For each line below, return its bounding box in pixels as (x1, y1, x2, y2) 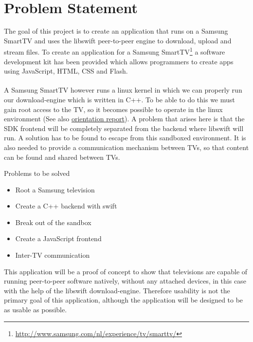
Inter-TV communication (15, 250, 90, 260)
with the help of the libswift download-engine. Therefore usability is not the (4, 285, 230, 295)
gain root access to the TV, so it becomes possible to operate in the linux (4, 104, 223, 114)
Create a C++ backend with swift (15, 201, 117, 211)
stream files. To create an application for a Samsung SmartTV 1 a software (4, 45, 225, 57)
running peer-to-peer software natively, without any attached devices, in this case (4, 276, 246, 286)
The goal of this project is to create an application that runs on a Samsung (4, 26, 228, 36)
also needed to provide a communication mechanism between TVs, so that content (4, 142, 249, 152)
